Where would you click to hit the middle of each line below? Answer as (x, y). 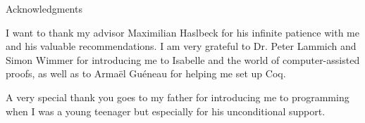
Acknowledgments (44, 8)
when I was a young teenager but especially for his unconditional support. (166, 111)
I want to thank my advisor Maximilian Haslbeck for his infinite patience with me (182, 32)
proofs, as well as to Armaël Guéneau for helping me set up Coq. (146, 73)
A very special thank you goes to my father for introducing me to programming (178, 97)
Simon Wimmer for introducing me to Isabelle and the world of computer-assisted (183, 59)
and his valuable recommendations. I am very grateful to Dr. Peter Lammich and (181, 46)
